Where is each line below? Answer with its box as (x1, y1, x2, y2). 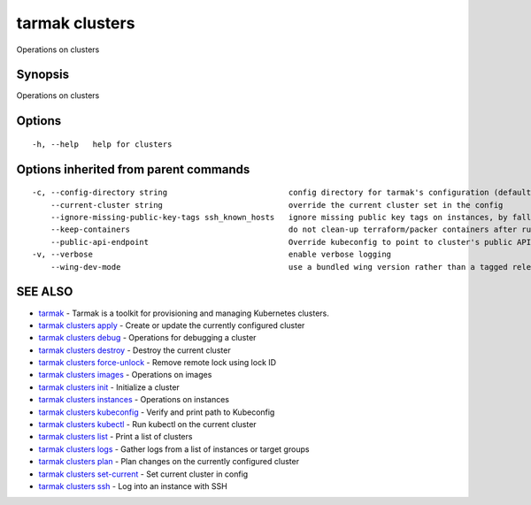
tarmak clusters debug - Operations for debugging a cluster (38, 333, 257, 343)
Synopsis (16, 67, 70, 82)
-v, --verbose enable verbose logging (32, 249, 392, 260)
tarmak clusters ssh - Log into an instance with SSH (38, 480, 227, 491)
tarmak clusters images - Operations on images (38, 370, 212, 380)
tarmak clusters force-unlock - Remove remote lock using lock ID (38, 357, 277, 368)
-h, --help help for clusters (32, 139, 173, 149)
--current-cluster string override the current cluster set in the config (50, 200, 504, 210)
